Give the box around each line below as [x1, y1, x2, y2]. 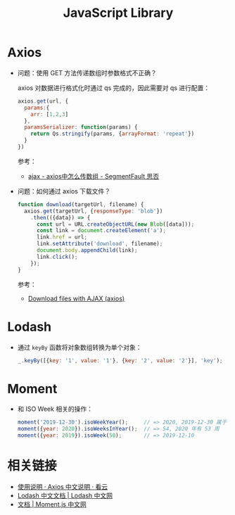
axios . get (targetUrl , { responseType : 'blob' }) [24, 208, 163, 215]
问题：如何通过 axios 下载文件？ [17, 186, 111, 195]
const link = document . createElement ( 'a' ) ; [36, 227, 167, 234]
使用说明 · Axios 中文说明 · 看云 [17, 482, 108, 490]
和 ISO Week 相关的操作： [17, 405, 94, 413]
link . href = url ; [36, 234, 88, 241]
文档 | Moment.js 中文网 [17, 500, 87, 508]
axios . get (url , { [17, 97, 69, 105]
